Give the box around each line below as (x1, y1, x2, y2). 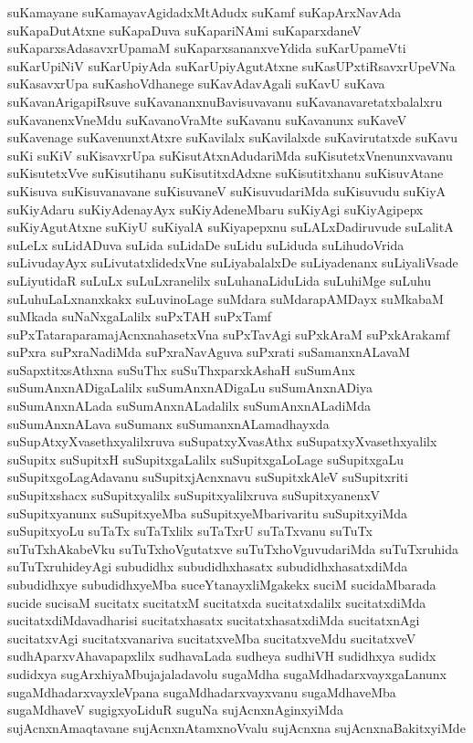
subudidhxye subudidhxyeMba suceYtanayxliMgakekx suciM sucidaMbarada (7, 575, 436, 593)
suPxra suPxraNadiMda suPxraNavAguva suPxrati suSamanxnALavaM (7, 342, 411, 361)
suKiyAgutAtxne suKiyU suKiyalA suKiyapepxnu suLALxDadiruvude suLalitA (7, 217, 454, 236)
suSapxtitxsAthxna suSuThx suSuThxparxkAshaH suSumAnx (7, 360, 355, 379)
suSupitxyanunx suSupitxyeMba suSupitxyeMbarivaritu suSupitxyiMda (7, 503, 408, 522)
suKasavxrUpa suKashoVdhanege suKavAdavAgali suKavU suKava (7, 74, 385, 93)
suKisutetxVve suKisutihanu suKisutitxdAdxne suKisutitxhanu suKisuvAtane (7, 163, 444, 183)
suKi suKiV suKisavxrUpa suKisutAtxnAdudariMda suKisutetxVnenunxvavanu (7, 145, 453, 164)
